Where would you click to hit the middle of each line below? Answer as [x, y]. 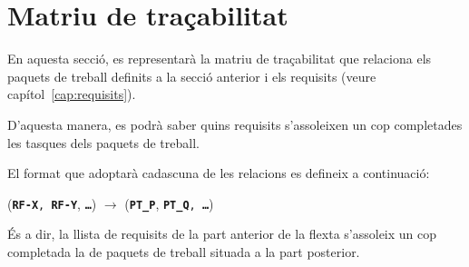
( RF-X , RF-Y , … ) [52, 203]
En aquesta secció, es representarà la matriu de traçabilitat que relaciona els [220, 59]
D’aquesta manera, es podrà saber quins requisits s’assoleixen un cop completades [235, 124]
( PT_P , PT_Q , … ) [169, 203]
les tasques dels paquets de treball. [103, 142]
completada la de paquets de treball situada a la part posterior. [184, 251]
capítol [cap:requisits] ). [72, 94]
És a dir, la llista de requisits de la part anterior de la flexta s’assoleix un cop [222, 234]
